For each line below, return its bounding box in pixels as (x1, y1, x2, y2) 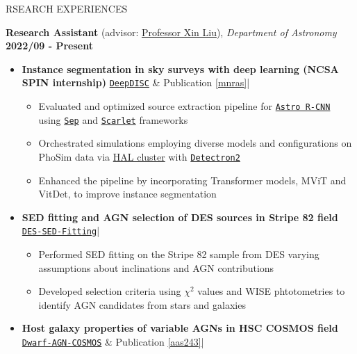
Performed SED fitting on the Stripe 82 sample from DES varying (38, 247, 319, 262)
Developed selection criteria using (38, 284, 181, 298)
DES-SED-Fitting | (22, 223, 100, 238)
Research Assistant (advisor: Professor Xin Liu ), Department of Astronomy (6, 24, 337, 39)
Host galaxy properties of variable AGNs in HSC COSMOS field (22, 321, 338, 335)
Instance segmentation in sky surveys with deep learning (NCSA (22, 61, 339, 76)
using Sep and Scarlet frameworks (38, 112, 188, 127)
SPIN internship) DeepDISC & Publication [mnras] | (22, 75, 250, 90)
